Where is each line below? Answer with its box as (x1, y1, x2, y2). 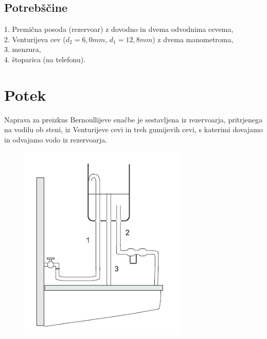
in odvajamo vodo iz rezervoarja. (4, 134, 108, 145)
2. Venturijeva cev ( (4, 33, 66, 44)
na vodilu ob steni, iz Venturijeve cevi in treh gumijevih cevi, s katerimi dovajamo (4, 124, 263, 135)
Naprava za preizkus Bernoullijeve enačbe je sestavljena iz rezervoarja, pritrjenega (4, 114, 262, 124)
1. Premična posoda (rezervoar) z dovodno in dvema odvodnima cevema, (4, 24, 234, 34)
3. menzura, (4, 44, 41, 55)
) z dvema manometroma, (152, 33, 234, 44)
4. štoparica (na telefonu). (4, 53, 86, 64)
